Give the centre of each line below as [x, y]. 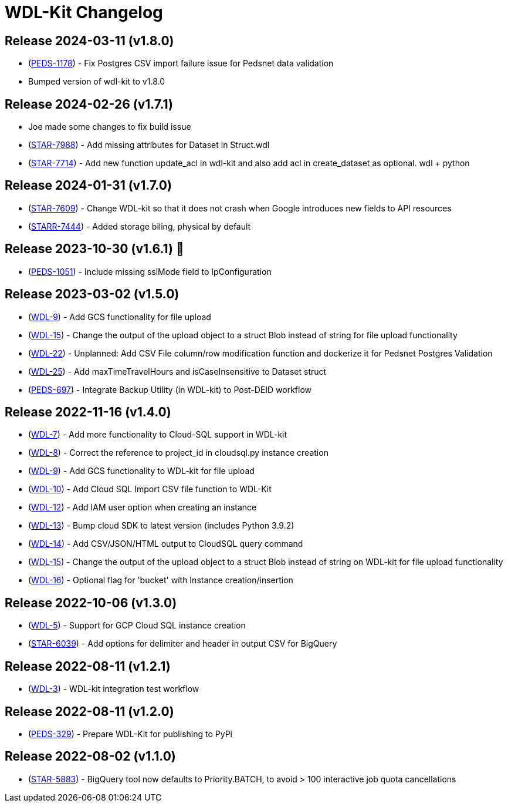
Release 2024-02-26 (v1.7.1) [89, 104]
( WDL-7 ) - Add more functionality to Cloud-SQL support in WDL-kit [158, 435]
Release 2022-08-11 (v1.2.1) [88, 666]
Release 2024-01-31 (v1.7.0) [88, 186]
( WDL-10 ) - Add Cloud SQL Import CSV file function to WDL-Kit [150, 489]
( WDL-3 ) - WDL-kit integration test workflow [114, 689]
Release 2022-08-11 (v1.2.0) [89, 711]
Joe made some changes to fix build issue [110, 127]
